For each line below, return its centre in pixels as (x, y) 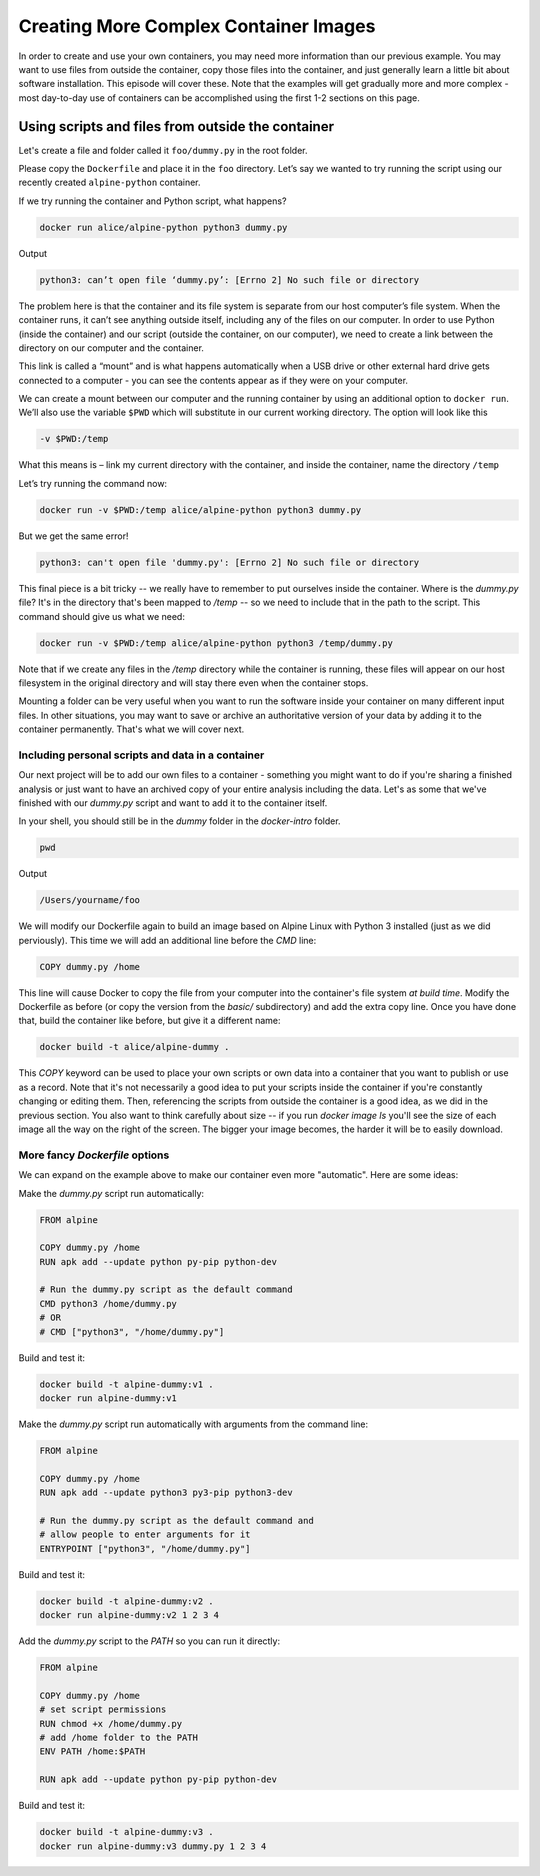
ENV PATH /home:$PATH (92, 1751)
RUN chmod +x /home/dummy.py (111, 1723)
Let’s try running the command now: (93, 483)
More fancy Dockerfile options (94, 1155)
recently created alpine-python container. (109, 182)
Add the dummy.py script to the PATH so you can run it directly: (149, 1641)
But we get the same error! (73, 536)
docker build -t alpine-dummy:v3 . (126, 1832)
